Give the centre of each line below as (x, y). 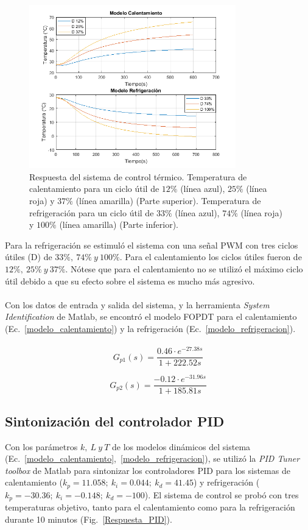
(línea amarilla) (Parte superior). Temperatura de (168, 200)
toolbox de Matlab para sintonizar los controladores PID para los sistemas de (148, 470)
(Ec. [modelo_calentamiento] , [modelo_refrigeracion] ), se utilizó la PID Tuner (152, 458)
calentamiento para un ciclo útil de (94, 189)
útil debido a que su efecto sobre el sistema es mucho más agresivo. (130, 281)
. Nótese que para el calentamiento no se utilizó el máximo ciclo (184, 268)
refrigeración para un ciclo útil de (92, 212)
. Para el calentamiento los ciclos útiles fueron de (211, 257)
